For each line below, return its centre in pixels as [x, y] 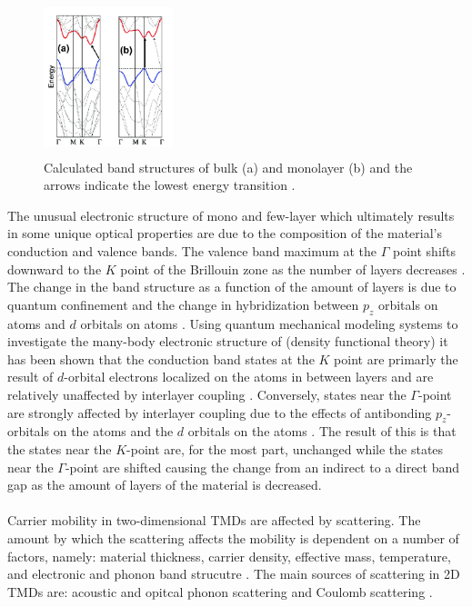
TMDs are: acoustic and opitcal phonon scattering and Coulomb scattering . [220, 591]
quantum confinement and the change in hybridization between [183, 304]
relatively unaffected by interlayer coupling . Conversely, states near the [207, 394]
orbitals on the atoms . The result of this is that [322, 431]
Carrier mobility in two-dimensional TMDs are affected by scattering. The [214, 520]
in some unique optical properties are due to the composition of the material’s [225, 233]
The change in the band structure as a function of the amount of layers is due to [232, 287]
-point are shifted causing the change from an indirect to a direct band [262, 467]
